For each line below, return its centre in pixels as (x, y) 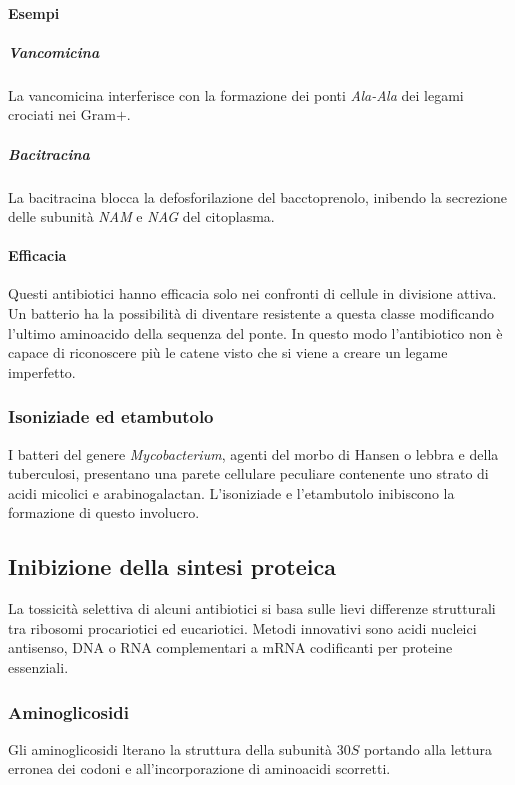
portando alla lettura (428, 748)
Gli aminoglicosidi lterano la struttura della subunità (170, 748)
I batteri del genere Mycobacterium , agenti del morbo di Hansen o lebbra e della (253, 453)
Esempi (34, 12)
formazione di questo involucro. (104, 512)
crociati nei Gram (62, 114)
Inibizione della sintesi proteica (172, 566)
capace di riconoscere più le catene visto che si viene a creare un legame (228, 352)
